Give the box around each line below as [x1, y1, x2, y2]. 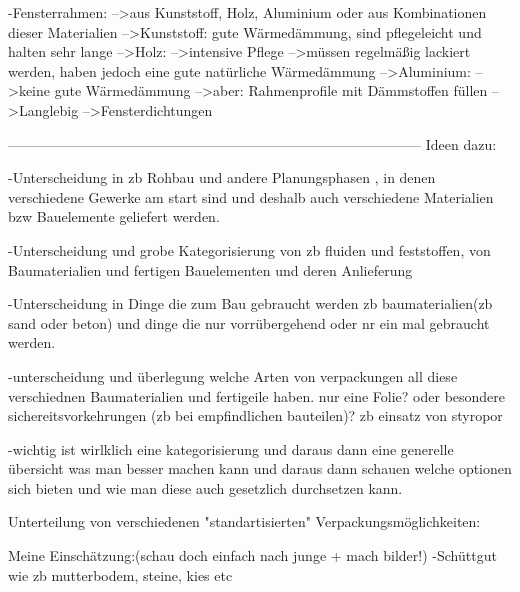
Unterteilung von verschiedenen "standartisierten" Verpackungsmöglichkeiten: [8, 511, 481, 532]
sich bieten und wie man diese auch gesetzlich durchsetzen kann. [8, 477, 403, 498]
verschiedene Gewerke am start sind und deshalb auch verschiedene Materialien [8, 186, 494, 207]
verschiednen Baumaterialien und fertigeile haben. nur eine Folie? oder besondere [8, 385, 506, 406]
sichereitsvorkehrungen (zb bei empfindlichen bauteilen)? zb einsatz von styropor [8, 405, 503, 426]
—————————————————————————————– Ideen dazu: [8, 133, 497, 154]
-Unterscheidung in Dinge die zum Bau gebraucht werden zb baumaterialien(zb [8, 293, 493, 314]
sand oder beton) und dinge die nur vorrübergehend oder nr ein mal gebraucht [8, 312, 490, 333]
